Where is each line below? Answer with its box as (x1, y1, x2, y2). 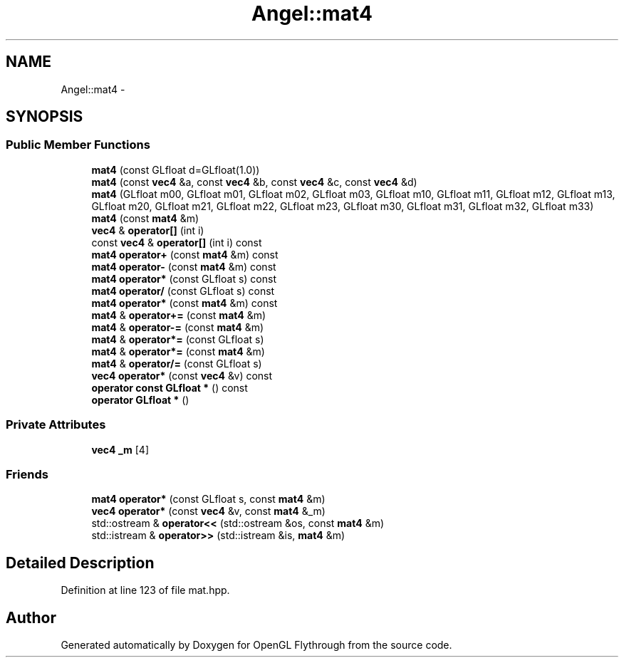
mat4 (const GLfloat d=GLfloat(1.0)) (91, 163, 260, 176)
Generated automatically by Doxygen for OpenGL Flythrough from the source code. (61, 639, 452, 651)
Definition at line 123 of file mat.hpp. (61, 584, 230, 597)
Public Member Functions (6, 137, 150, 152)
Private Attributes (6, 417, 106, 432)
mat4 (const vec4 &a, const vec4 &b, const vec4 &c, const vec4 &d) (91, 175, 417, 188)
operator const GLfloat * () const (91, 381, 248, 394)
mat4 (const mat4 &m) (91, 212, 199, 224)
